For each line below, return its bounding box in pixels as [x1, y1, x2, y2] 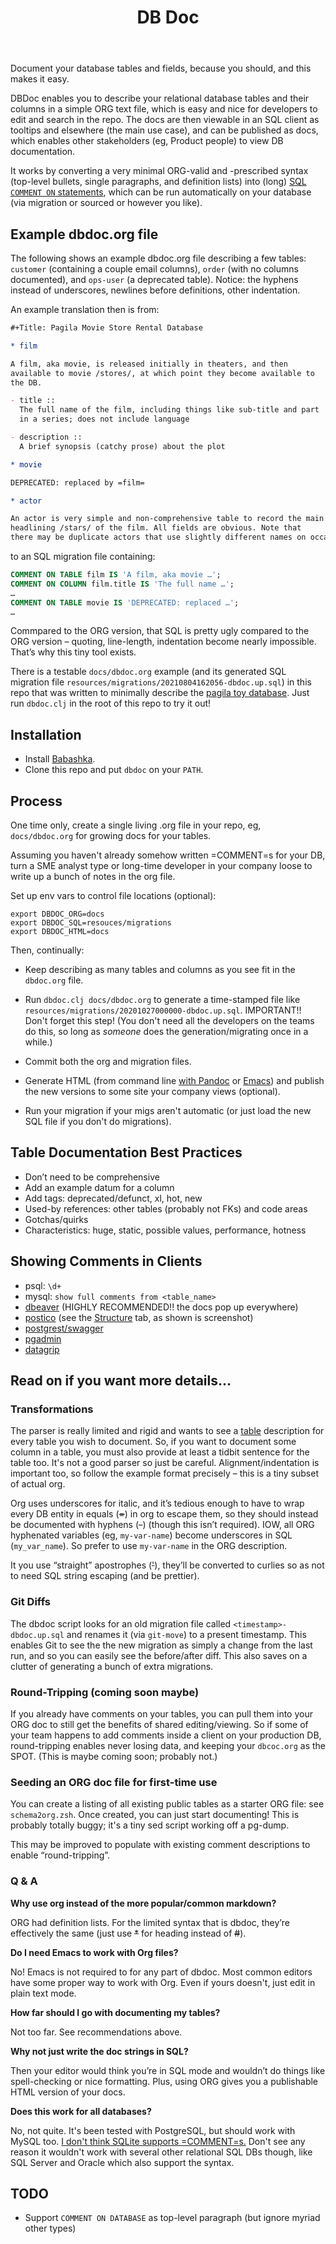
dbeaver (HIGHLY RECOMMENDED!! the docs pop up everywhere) [24, 1301, 299, 1313]
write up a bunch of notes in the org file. [10, 871, 176, 882]
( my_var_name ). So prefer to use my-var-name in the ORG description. [10, 1540, 288, 1552]
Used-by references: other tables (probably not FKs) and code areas [24, 1202, 308, 1215]
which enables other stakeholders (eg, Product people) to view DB [10, 135, 284, 147]
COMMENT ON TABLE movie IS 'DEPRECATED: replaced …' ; [10, 597, 240, 608]
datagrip [24, 1343, 60, 1355]
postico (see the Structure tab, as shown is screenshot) [24, 1311, 254, 1323]
